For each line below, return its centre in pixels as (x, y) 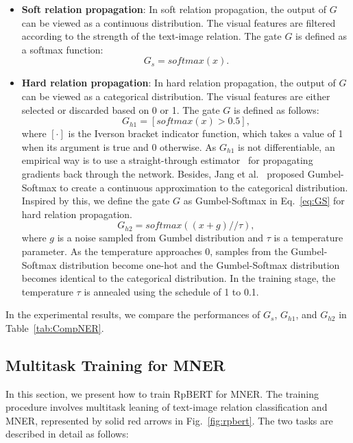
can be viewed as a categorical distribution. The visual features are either (176, 96)
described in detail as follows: (67, 434)
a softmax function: (62, 49)
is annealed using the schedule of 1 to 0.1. (171, 291)
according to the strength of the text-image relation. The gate (151, 36)
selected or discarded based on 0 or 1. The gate (121, 109)
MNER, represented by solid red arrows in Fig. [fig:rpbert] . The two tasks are (169, 420)
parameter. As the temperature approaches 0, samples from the (155, 251)
